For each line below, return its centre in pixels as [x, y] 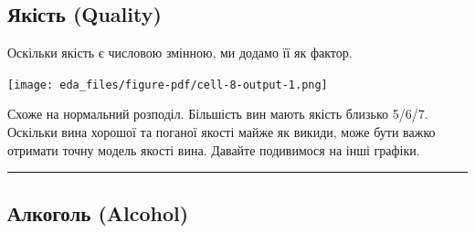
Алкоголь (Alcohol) [98, 212]
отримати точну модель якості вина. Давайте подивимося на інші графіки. [214, 149]
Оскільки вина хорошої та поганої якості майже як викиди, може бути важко [222, 132]
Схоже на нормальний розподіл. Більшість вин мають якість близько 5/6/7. [218, 114]
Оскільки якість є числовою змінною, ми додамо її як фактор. [180, 53]
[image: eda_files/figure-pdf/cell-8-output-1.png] [168, 85]
